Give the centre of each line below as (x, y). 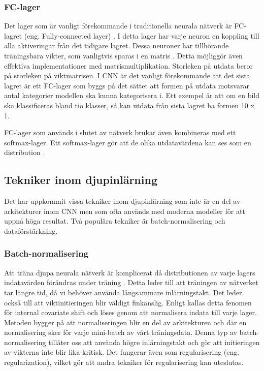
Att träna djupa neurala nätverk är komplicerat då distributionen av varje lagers (130, 272)
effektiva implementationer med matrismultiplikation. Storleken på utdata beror (128, 65)
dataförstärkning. (31, 230)
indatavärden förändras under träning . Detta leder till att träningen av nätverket (131, 282)
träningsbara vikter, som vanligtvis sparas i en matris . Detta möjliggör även (123, 55)
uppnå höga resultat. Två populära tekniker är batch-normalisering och (115, 221)
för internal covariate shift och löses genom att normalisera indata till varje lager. (130, 312)
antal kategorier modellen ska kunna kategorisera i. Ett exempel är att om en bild (132, 95)
